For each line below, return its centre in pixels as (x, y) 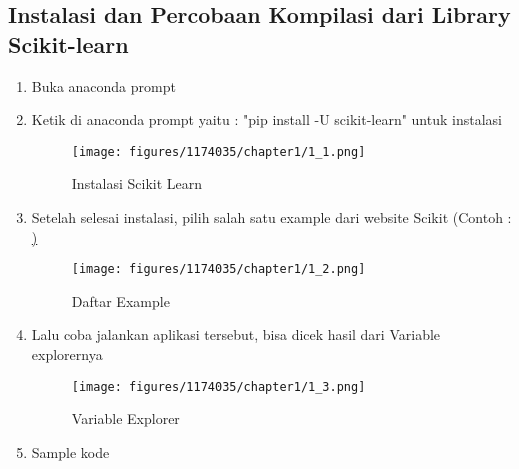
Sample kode (70, 451)
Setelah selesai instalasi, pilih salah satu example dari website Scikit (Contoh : (271, 217)
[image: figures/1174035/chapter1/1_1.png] (218, 151)
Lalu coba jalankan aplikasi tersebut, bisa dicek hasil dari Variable (236, 334)
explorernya (67, 354)
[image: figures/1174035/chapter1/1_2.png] (218, 269)
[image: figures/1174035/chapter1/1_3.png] (218, 386)
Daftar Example (120, 300)
